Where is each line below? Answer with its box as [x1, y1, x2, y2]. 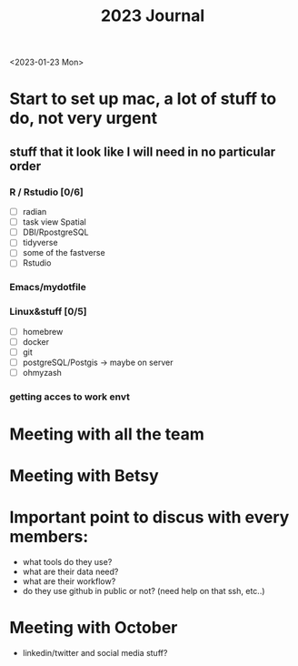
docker [22, 336, 50, 347]
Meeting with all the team [9, 424, 204, 445]
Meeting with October [9, 618, 178, 638]
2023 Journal [100, 5, 205, 26]
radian [22, 207, 47, 217]
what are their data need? [22, 566, 119, 578]
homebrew [22, 326, 64, 337]
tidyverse [22, 237, 58, 248]
